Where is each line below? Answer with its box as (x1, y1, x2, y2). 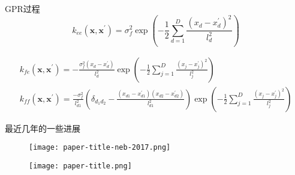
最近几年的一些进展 (5, 121, 80, 134)
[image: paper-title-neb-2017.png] (29, 143, 171, 152)
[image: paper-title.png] (29, 161, 132, 170)
